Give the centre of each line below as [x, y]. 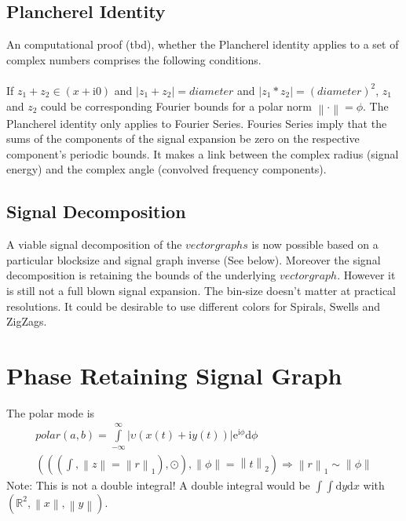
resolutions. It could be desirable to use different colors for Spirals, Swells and [193, 306]
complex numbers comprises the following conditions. [134, 59]
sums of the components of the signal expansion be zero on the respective [183, 138]
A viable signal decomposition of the [94, 244]
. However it [366, 275]
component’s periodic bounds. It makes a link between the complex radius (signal [203, 153]
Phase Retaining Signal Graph [174, 375]
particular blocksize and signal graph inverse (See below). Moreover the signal [194, 259]
